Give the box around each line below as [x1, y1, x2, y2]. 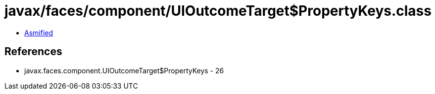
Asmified [24, 28, 53, 37]
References [4, 45, 62, 58]
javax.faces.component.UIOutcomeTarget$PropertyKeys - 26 [24, 66, 224, 75]
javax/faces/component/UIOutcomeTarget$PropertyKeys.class [4, 2, 432, 19]
